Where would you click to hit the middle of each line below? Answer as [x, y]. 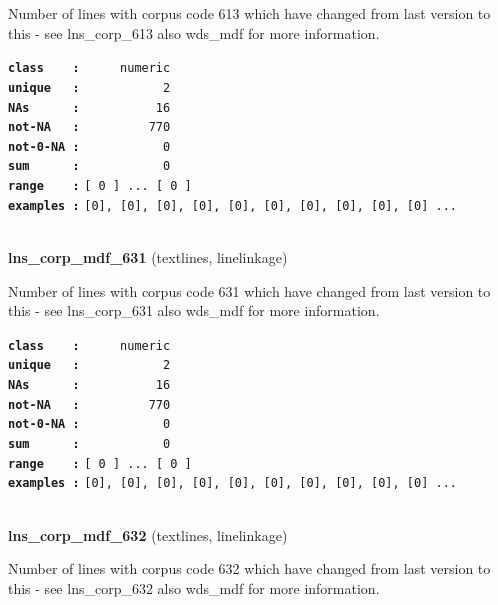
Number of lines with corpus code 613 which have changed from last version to [249, 13]
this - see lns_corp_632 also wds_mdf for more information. [194, 587]
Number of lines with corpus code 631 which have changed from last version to [249, 290]
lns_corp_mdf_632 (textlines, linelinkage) [148, 534]
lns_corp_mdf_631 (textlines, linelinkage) [148, 257]
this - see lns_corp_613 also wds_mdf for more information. [194, 32]
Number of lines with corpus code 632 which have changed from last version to [249, 568]
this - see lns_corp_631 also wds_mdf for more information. [194, 310]
